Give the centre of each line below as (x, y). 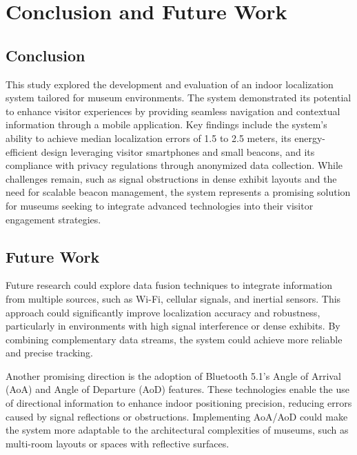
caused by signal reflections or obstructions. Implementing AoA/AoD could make (177, 416)
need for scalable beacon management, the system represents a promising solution (178, 192)
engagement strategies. (53, 219)
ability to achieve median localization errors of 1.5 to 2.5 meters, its (149, 138)
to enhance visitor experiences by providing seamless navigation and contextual (173, 111)
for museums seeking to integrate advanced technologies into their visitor (160, 205)
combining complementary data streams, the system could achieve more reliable (174, 339)
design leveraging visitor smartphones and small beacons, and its (178, 151)
